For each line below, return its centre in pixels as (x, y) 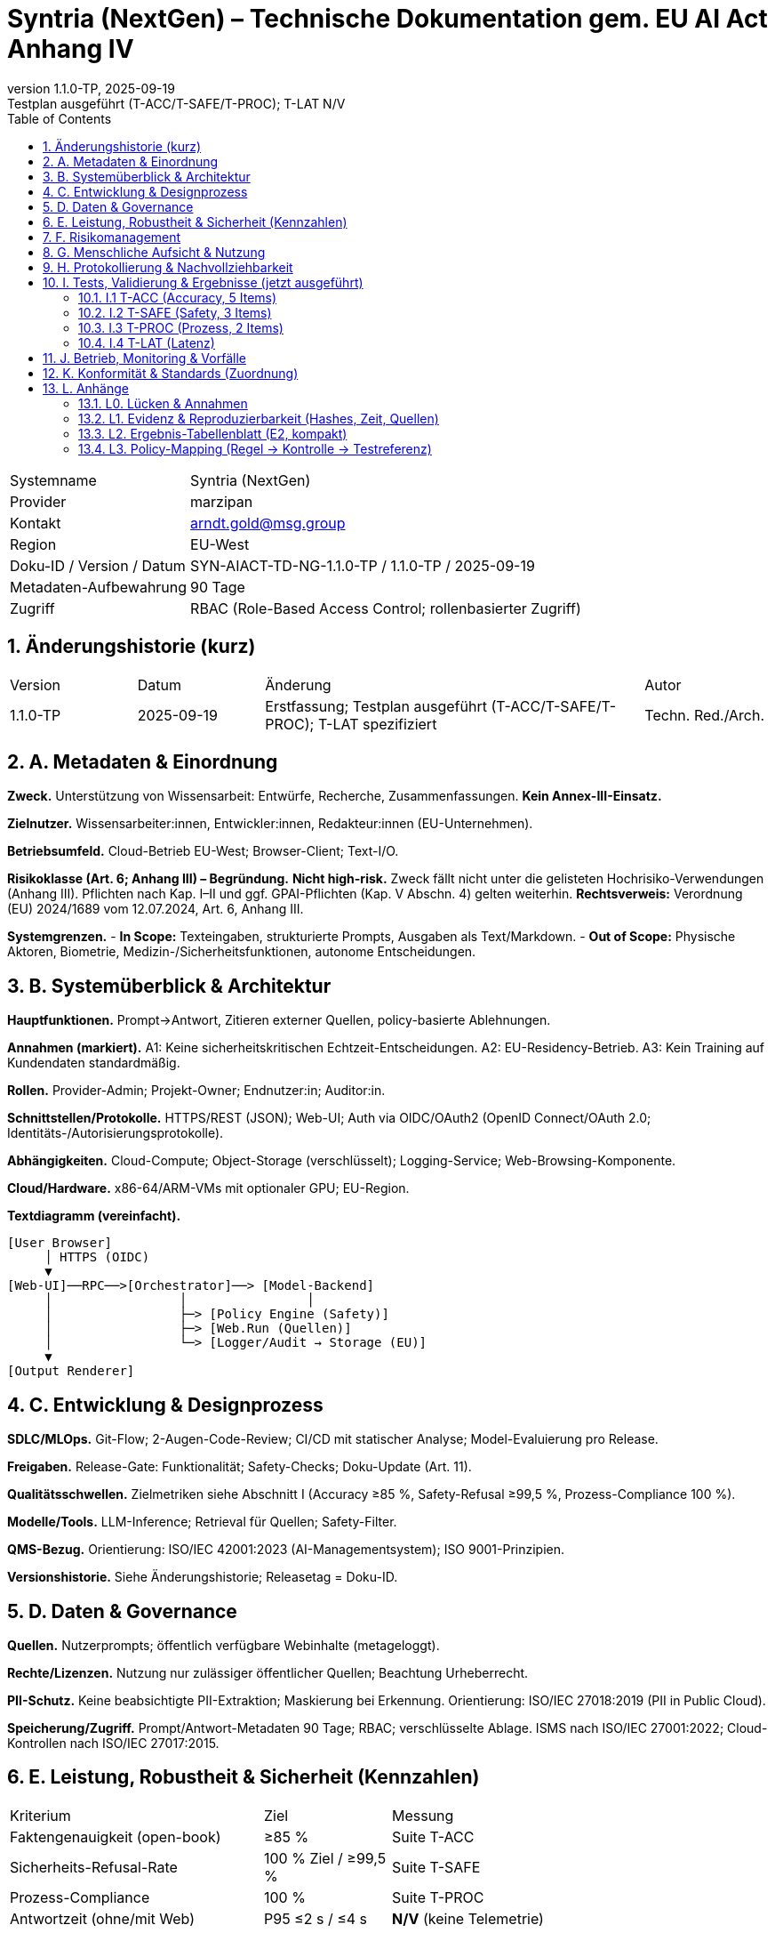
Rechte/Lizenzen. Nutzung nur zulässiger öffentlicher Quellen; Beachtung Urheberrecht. (268, 1672)
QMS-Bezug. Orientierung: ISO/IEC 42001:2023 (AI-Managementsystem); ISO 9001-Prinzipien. (286, 1550)
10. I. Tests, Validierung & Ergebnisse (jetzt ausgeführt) (203, 282)
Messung (423, 1815)
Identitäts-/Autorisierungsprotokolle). (116, 1133)
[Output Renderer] (71, 1371)
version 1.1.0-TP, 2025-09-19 (91, 88)
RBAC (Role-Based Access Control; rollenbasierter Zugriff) (386, 608)
